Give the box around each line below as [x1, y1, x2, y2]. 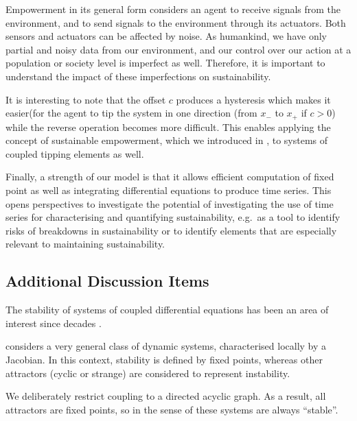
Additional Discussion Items [5, 270, 209, 291]
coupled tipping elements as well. [5, 146, 144, 160]
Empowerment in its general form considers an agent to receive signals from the [5, 2, 341, 16]
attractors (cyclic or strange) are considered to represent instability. [5, 365, 290, 380]
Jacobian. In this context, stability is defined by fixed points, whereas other [5, 352, 323, 366]
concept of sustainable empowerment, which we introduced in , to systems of [5, 133, 328, 147]
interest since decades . [5, 315, 102, 330]
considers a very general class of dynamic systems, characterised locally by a [5, 339, 327, 353]
